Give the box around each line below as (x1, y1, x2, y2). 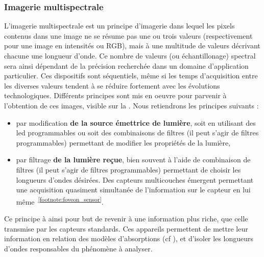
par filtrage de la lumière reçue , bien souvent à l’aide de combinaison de (16, 154, 251, 165)
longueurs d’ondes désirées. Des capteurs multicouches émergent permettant (16, 174, 254, 185)
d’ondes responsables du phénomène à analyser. (4, 243, 153, 253)
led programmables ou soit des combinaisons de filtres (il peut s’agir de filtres (16, 127, 259, 138)
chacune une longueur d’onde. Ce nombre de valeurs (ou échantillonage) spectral (4, 50, 256, 61)
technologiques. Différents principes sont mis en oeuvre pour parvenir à (4, 90, 227, 101)
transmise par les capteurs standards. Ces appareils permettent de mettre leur (4, 223, 248, 234)
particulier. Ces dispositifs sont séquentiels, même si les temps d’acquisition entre (4, 70, 258, 81)
